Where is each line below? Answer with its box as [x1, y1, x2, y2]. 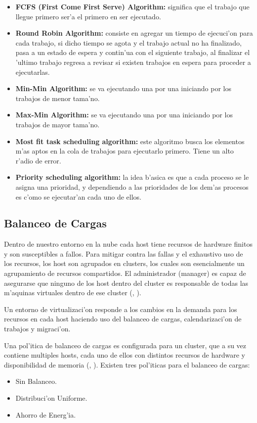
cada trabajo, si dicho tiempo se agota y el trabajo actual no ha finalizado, [15, 37, 242, 48]
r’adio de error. [15, 155, 61, 165]
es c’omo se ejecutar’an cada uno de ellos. [15, 191, 141, 202]
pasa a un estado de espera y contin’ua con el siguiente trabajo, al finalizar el [15, 47, 250, 57]
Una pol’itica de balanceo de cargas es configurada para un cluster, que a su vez [4, 340, 247, 350]
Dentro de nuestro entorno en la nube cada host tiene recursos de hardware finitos [4, 239, 253, 249]
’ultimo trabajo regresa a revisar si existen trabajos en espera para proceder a [15, 56, 251, 67]
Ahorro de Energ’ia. [15, 409, 76, 420]
